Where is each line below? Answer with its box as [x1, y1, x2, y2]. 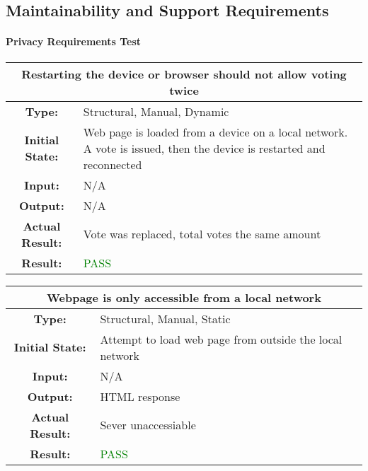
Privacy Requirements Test [6, 34, 142, 49]
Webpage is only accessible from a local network [47, 289, 321, 306]
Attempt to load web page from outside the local [100, 330, 343, 347]
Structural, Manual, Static [100, 310, 231, 327]
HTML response [100, 388, 180, 405]
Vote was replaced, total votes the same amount [83, 226, 321, 243]
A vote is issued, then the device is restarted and [83, 139, 326, 156]
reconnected [83, 156, 142, 173]
